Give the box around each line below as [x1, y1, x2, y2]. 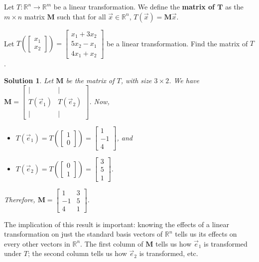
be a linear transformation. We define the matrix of [53, 1, 215, 11]
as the [225, 1, 244, 11]
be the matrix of [66, 75, 115, 85]
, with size [121, 75, 152, 85]
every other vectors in [4, 238, 70, 249]
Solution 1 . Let [4, 75, 54, 85]
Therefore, [4, 194, 35, 205]
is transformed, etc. [139, 248, 198, 259]
